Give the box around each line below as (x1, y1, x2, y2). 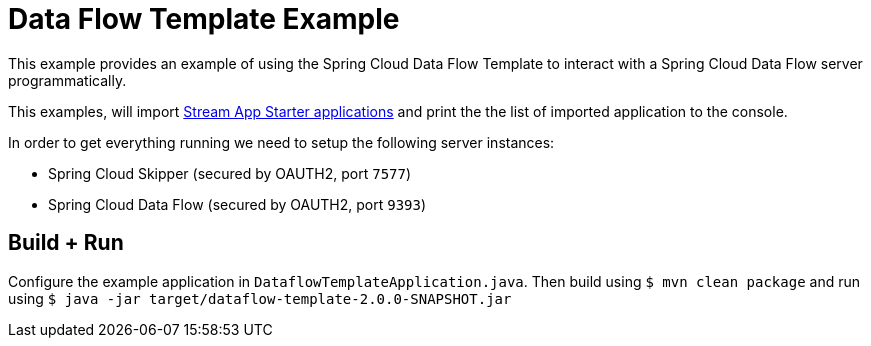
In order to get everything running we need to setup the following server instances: (8, 133, 555, 151)
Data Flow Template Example (8, 2, 400, 36)
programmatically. (8, 71, 127, 89)
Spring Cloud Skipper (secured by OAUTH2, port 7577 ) (48, 164, 412, 182)
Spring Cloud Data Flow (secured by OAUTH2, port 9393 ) (48, 195, 427, 213)
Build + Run (8, 230, 124, 256)
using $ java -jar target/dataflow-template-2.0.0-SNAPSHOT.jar (8, 289, 512, 307)
